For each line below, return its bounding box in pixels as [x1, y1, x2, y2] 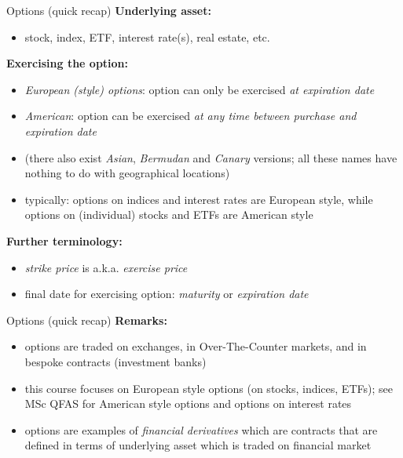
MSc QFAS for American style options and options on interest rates [24, 395, 352, 412]
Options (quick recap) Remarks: [6, 311, 167, 328]
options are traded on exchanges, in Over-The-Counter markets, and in [24, 338, 367, 354]
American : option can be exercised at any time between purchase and [24, 107, 357, 124]
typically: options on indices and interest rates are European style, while [24, 191, 373, 207]
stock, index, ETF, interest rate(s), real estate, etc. [24, 28, 270, 45]
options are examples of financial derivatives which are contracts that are [24, 421, 378, 438]
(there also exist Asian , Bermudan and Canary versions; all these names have [24, 149, 398, 165]
